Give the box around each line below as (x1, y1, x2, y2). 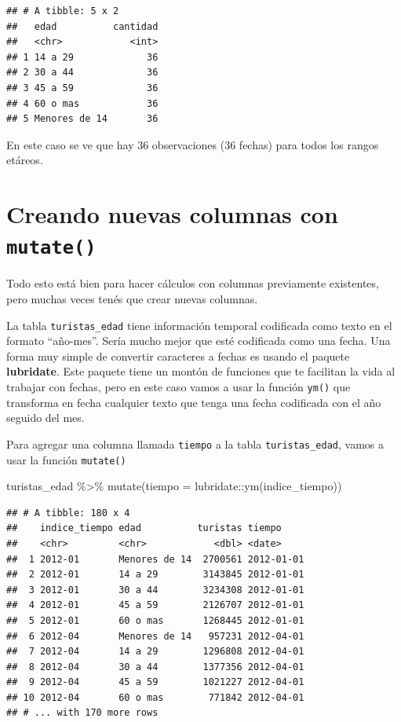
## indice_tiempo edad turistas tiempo (6, 522, 282, 534)
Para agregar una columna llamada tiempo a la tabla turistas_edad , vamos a (6, 435, 384, 452)
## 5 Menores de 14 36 (6, 113, 159, 125)
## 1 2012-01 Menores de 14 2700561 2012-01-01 (6, 553, 304, 565)
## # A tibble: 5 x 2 (6, 5, 119, 16)
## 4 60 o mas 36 (6, 97, 159, 109)
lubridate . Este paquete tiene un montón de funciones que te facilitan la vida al (6, 363, 396, 379)
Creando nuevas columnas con (6, 198, 338, 230)
